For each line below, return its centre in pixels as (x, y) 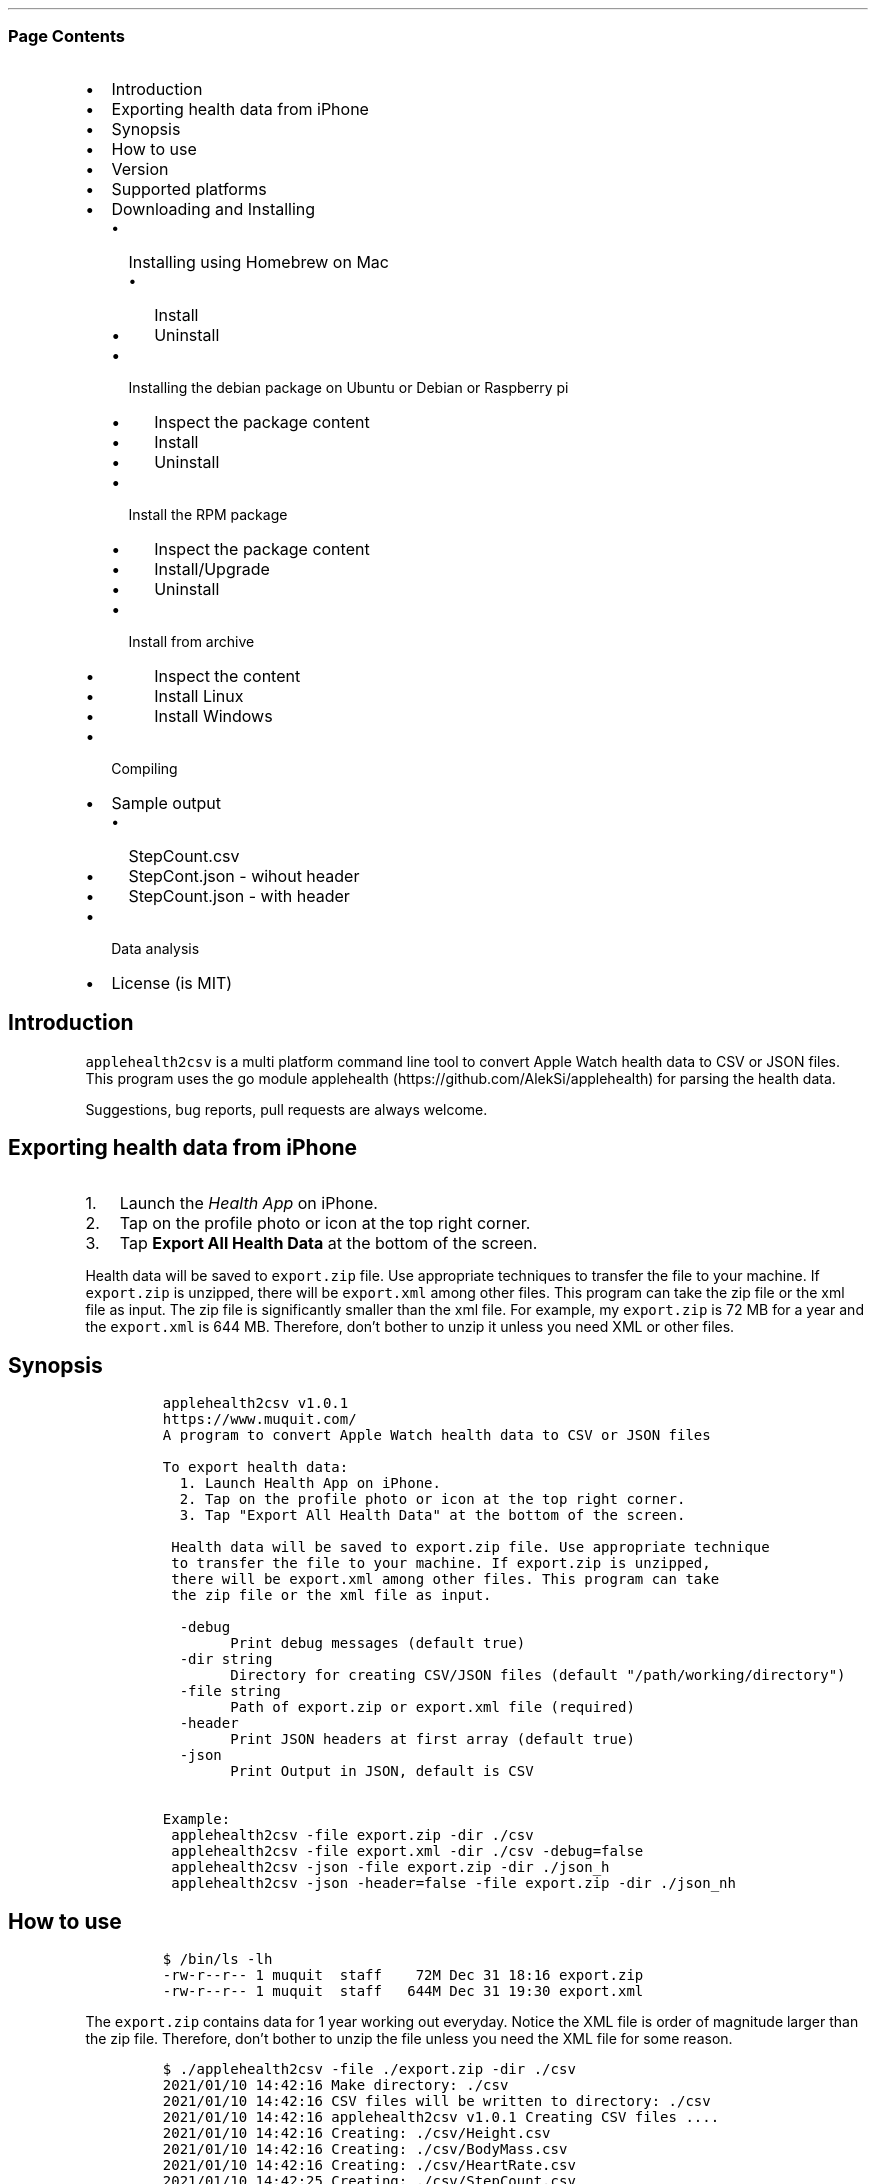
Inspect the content (227, 675)
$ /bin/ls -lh (217, 1959)
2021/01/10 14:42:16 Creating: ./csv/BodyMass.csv (365, 2149)
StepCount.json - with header (239, 895)
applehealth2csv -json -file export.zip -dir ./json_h (390, 1867)
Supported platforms (189, 188)
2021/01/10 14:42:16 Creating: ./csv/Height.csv (356, 2133)
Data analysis (155, 948)
